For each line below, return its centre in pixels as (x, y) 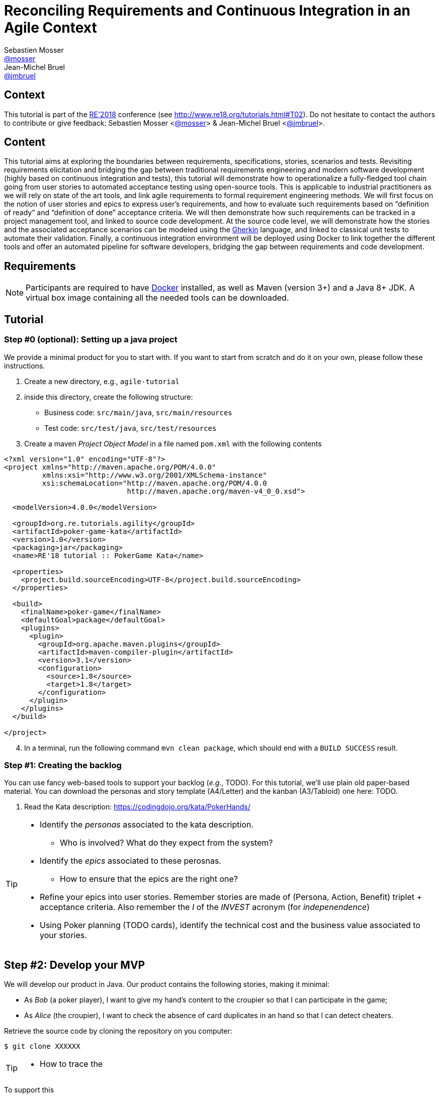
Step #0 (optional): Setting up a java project (91, 340)
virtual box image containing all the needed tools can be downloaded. (157, 298)
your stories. (63, 935)
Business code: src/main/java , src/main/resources (138, 412)
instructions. (25, 366)
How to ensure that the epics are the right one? (149, 879)
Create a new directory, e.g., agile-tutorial (102, 381)
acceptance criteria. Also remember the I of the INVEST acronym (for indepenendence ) (205, 907)
